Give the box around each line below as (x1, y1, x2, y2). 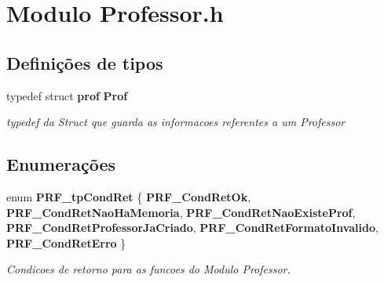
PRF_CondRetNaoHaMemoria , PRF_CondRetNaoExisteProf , (6, 204, 356, 220)
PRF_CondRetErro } (6, 234, 126, 251)
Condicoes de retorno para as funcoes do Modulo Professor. (6, 261, 291, 277)
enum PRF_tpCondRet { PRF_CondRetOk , (6, 188, 251, 204)
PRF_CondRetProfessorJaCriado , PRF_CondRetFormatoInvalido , (6, 219, 379, 236)
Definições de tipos (6, 50, 163, 74)
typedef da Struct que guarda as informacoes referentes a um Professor (6, 114, 346, 130)
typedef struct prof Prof (6, 87, 128, 103)
